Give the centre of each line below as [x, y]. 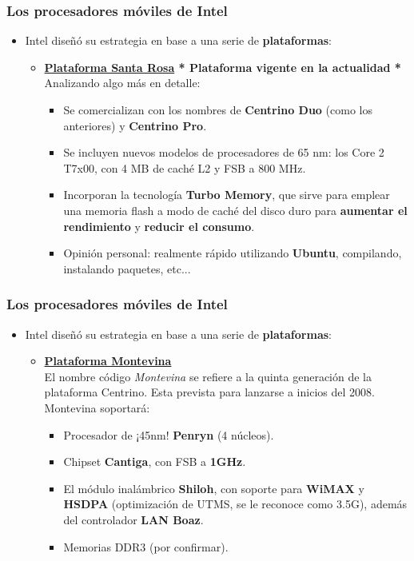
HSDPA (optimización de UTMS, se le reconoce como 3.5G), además [235, 504]
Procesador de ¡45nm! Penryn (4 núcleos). [169, 434]
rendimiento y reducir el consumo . [159, 226]
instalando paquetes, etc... [127, 268]
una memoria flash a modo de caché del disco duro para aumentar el [235, 210]
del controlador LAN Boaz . [133, 519]
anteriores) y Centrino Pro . [135, 125]
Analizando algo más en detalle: [122, 83]
